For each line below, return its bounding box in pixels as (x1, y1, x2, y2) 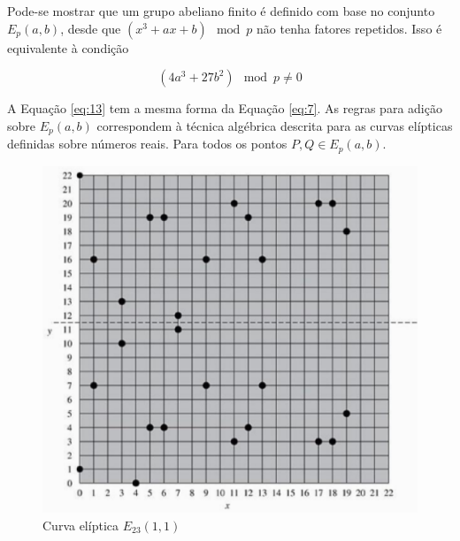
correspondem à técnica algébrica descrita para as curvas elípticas (96, 116, 453, 134)
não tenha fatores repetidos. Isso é (257, 19, 442, 37)
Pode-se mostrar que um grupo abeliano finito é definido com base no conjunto (7, 2, 435, 19)
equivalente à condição (7, 38, 129, 57)
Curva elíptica (42, 515, 119, 534)
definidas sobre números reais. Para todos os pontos (7, 134, 287, 153)
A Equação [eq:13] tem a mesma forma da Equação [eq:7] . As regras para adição (7, 99, 442, 118)
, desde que (60, 19, 121, 37)
